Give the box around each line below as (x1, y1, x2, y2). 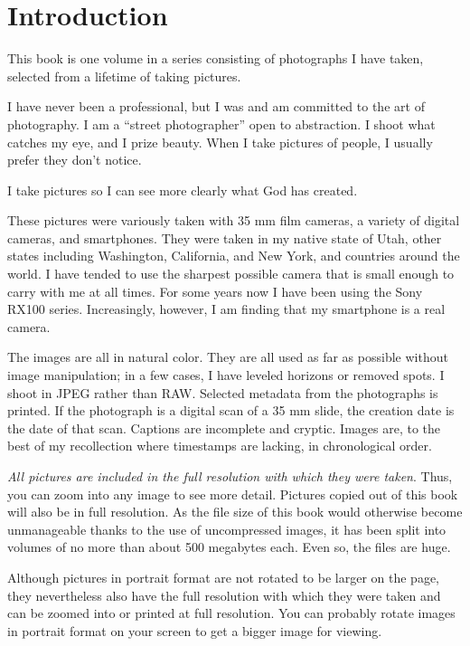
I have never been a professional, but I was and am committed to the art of (7, 97, 425, 116)
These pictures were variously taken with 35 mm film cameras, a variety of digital (7, 211, 460, 230)
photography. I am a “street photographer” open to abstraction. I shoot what (7, 114, 436, 133)
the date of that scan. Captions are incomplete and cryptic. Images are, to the (7, 418, 441, 437)
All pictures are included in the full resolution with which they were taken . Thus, (7, 467, 453, 485)
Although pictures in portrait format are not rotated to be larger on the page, (7, 567, 439, 586)
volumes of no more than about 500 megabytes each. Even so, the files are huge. (7, 537, 451, 556)
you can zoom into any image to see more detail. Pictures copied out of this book (7, 484, 458, 503)
